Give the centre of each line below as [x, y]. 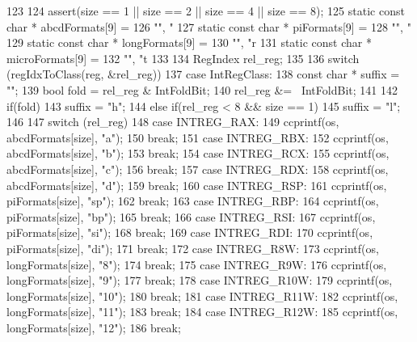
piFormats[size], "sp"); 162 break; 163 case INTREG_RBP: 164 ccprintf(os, [193, 201]
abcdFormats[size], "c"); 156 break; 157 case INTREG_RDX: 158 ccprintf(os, [198, 169]
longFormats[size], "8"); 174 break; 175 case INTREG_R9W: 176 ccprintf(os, [197, 264]
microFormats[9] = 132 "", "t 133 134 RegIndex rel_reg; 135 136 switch [183, 58]
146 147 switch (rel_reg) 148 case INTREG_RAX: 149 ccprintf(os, [173, 122]
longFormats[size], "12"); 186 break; [94, 327]
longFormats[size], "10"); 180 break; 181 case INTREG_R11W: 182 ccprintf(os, [202, 296]
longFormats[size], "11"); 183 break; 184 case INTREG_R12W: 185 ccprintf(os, [202, 312]
